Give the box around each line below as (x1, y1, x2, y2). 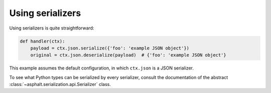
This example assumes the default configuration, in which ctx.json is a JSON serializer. (9, 65, 194, 71)
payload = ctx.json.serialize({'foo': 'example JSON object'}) (30, 45, 190, 51)
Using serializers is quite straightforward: (9, 25, 94, 31)
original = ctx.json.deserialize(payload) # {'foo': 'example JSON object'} (30, 52, 227, 58)
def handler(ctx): (20, 38, 65, 44)
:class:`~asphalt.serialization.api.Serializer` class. (9, 81, 111, 87)
